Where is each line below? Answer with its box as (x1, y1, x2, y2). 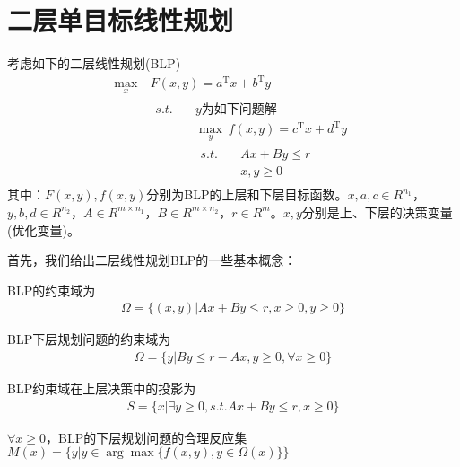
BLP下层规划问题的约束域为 (7, 330, 171, 348)
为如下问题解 (201, 102, 277, 116)
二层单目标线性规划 (7, 2, 234, 39)
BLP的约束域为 (7, 280, 96, 299)
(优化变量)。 (7, 220, 80, 239)
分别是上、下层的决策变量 (301, 202, 453, 221)
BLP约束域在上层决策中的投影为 (7, 379, 196, 397)
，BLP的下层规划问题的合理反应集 (46, 427, 247, 446)
